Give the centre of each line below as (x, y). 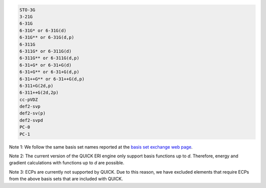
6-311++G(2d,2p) (39, 93)
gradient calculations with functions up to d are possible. (67, 163)
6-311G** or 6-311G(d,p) (50, 58)
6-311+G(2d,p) (36, 86)
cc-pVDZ (29, 99)
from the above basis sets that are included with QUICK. (66, 179)
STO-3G (27, 10)
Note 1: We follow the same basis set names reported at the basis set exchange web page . (101, 147)
